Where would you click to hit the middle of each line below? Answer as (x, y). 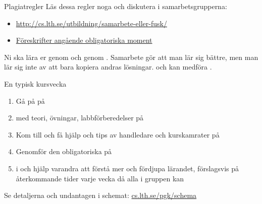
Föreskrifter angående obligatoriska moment (84, 40)
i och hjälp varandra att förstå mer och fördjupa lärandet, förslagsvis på (127, 168)
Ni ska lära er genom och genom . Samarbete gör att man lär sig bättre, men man (131, 57)
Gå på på (30, 100)
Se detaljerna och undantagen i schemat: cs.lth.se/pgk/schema (100, 195)
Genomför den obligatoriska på (64, 151)
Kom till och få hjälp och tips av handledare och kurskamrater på (118, 134)
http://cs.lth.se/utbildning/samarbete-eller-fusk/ (91, 23)
